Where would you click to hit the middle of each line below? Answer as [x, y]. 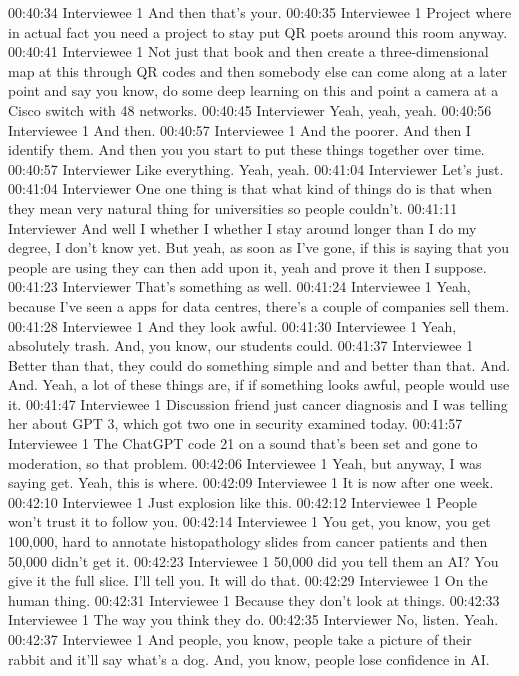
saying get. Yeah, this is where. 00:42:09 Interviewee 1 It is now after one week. [251, 482]
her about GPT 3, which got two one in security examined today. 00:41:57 [235, 423]
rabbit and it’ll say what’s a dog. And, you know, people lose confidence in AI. [249, 658]
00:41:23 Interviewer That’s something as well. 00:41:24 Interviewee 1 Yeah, [239, 286]
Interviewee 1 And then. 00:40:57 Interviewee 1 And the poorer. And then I [239, 129]
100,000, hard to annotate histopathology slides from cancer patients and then [248, 541]
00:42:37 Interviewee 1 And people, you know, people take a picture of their [240, 639]
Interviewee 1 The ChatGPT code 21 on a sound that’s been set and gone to [243, 443]
